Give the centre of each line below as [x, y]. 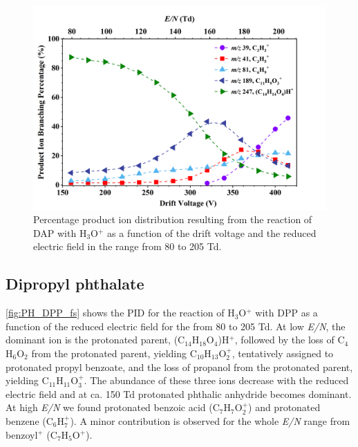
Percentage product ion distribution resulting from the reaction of [173, 219]
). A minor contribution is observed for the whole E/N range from [210, 420]
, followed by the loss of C [290, 340]
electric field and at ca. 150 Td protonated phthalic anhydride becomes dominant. [179, 393]
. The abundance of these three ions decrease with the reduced [216, 380]
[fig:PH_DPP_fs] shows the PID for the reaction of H [120, 313]
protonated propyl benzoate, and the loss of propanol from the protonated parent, [179, 367]
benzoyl [22, 434]
